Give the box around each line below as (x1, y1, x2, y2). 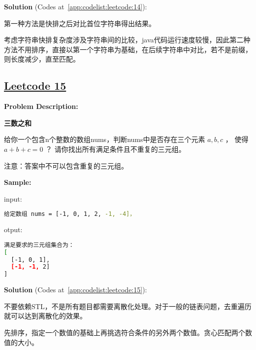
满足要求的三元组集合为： (4, 241, 74, 248)
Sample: (4, 177, 32, 187)
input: (4, 193, 22, 204)
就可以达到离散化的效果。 (4, 311, 87, 321)
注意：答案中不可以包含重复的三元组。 (4, 160, 128, 171)
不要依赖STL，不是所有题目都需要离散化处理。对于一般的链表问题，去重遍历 (4, 301, 252, 311)
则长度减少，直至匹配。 (4, 54, 80, 64)
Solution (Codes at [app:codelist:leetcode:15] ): (4, 284, 147, 295)
